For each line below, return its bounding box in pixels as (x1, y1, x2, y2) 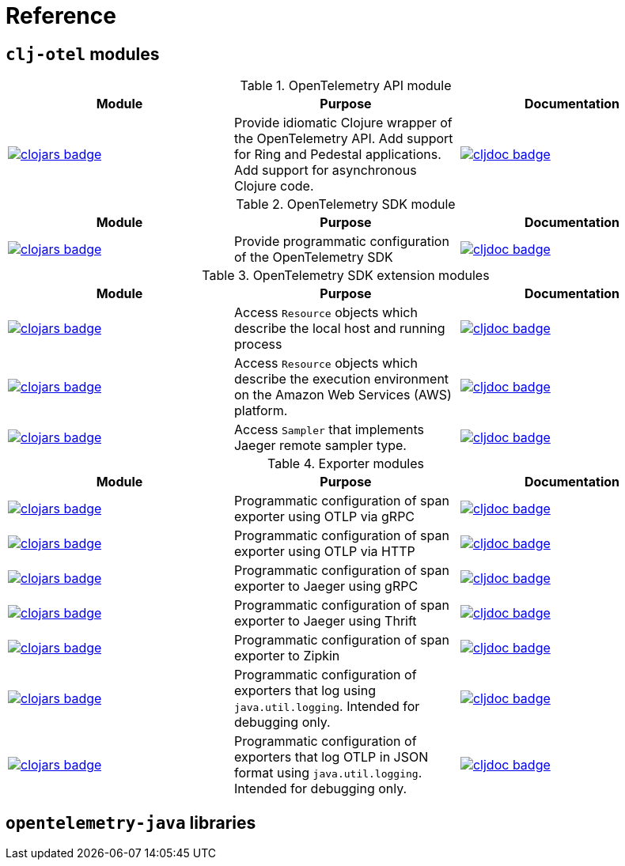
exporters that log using (233, 683, 376, 699)
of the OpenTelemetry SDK (233, 249, 393, 266)
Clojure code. (233, 178, 314, 195)
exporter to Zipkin (233, 648, 340, 664)
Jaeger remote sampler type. (233, 437, 407, 454)
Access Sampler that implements (233, 422, 424, 438)
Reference (6, 2, 116, 29)
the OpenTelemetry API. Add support (233, 130, 453, 147)
